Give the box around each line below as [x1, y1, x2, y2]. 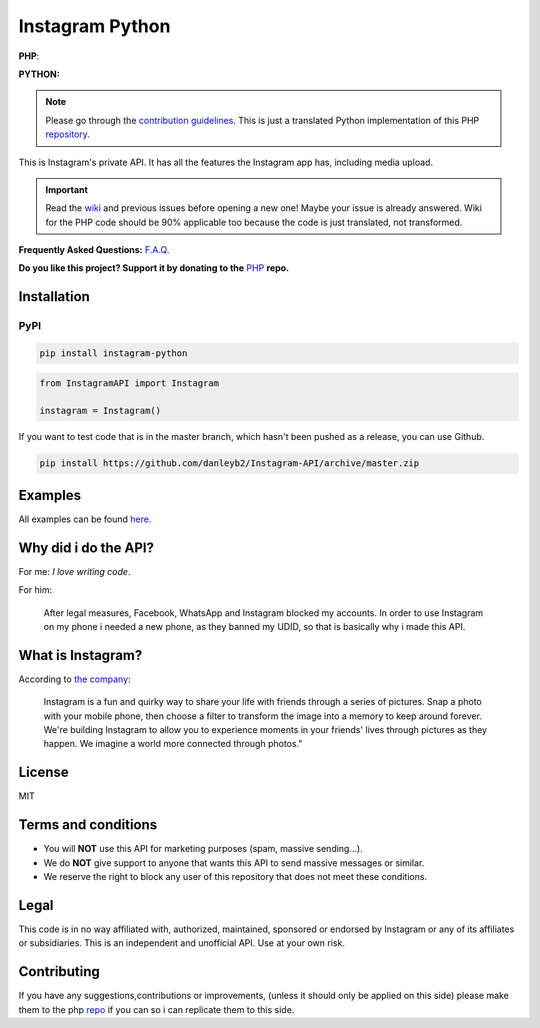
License [18, 764, 69, 781]
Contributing [18, 963, 100, 980]
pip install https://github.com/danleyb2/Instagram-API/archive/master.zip [39, 458, 420, 469]
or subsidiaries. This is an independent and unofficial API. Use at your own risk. [18, 937, 345, 949]
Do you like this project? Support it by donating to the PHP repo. [18, 262, 290, 274]
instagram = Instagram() [39, 405, 162, 417]
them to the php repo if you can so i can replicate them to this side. [18, 1003, 295, 1015]
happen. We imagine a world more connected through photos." [43, 738, 303, 750]
